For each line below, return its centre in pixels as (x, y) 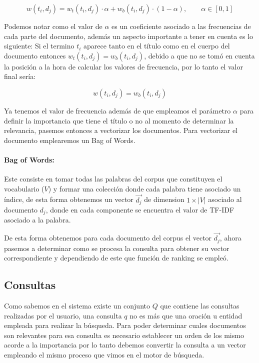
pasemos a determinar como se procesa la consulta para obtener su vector (117, 248)
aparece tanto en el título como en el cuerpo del (157, 46)
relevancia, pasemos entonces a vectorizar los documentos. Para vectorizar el (121, 130)
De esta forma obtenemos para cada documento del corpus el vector (108, 238)
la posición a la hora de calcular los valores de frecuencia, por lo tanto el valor (124, 66)
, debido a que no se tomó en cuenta (199, 55)
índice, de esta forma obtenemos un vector (69, 199)
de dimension (164, 199)
